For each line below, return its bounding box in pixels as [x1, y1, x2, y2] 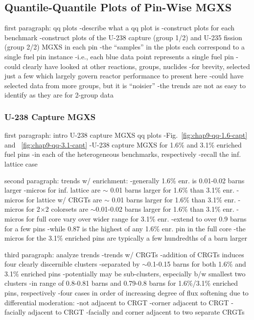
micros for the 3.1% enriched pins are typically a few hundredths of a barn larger [4, 233, 248, 243]
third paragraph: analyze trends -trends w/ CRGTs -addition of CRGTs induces [4, 249, 244, 259]
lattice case [4, 158, 38, 169]
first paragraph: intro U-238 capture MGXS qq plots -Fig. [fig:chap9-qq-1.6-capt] [4, 130, 248, 140]
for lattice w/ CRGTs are [26, 194, 102, 204]
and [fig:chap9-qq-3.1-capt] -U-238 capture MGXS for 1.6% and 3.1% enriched [4, 139, 242, 149]
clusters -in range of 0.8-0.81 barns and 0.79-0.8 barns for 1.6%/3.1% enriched [4, 278, 238, 288]
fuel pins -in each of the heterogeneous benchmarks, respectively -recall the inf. [4, 149, 241, 159]
